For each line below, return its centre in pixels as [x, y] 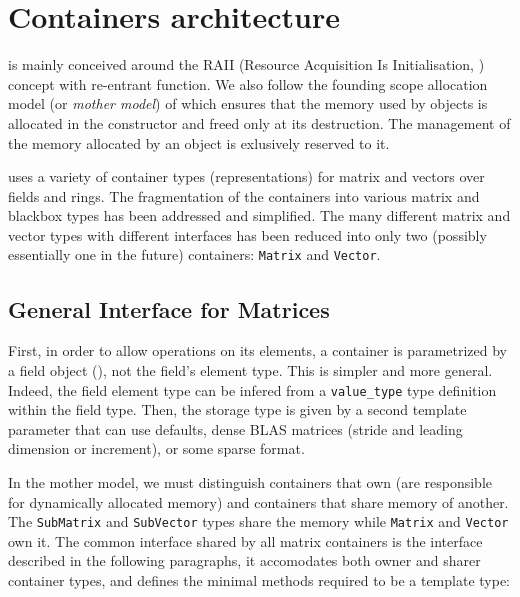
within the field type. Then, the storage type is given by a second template [237, 409]
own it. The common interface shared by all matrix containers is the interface [245, 540]
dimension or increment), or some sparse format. [156, 448]
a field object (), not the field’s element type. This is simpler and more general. [250, 369]
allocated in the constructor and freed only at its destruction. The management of [259, 122]
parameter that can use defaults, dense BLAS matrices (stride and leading [235, 428]
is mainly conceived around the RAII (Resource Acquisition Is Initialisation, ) [246, 64]
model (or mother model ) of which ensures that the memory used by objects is [248, 103]
